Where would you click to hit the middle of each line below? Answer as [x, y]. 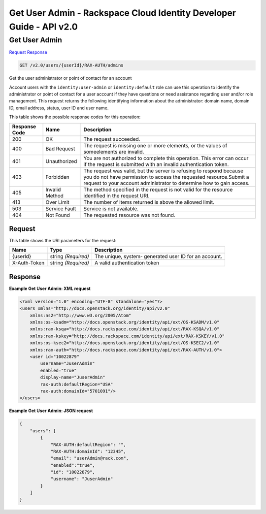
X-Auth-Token [28, 263]
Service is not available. [111, 208]
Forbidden [58, 177]
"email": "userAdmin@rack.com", [90, 458]
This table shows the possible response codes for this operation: [75, 117]
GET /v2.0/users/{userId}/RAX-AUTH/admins [71, 65]
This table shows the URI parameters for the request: [63, 241]
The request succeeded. [112, 139]
